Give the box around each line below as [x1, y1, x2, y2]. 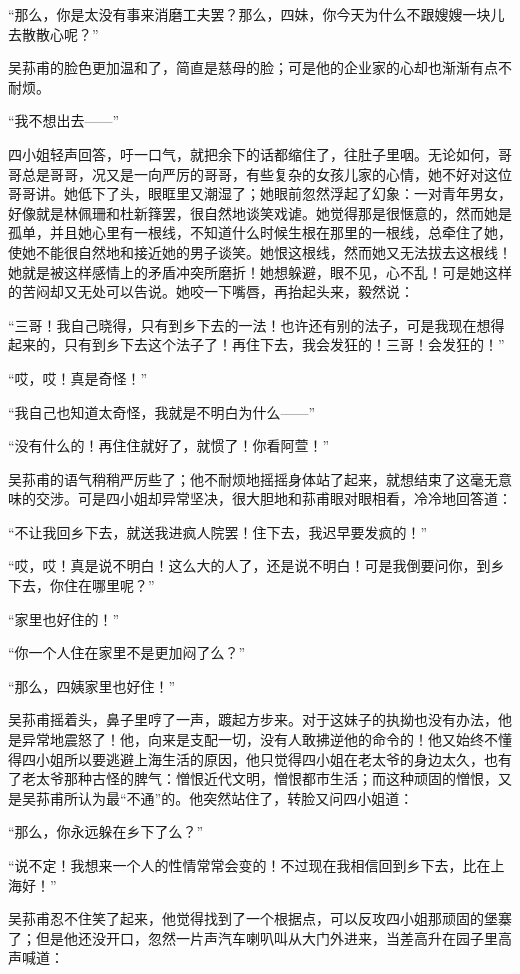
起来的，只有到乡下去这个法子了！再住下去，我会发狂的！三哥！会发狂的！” [8, 334, 505, 355]
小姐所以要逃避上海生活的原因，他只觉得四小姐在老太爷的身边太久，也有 [35, 748, 512, 769]
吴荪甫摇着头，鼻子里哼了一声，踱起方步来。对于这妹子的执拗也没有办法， [8, 709, 498, 730]
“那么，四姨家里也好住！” [8, 675, 176, 696]
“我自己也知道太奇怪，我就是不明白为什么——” [8, 401, 316, 422]
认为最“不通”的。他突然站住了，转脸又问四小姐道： [77, 787, 414, 808]
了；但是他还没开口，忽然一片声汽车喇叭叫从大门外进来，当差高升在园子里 [8, 927, 498, 948]
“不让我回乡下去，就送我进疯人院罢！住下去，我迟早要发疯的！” [8, 521, 428, 542]
